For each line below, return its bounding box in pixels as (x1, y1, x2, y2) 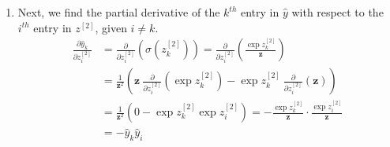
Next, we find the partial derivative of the (17, 4, 220, 20)
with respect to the (291, 4, 384, 20)
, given (95, 19, 127, 35)
